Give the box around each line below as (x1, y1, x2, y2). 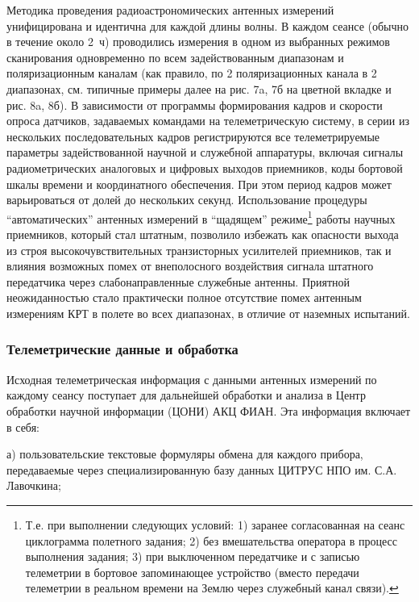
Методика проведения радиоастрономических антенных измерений (6, 2, 334, 18)
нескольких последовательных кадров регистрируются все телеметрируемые (6, 128, 380, 144)
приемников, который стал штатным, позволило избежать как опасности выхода (6, 225, 399, 242)
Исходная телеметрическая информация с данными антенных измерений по (6, 370, 377, 387)
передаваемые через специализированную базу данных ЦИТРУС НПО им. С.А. (6, 461, 397, 478)
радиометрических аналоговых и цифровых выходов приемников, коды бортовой (6, 159, 403, 176)
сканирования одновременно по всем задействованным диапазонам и (6, 48, 344, 65)
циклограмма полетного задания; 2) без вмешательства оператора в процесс (25, 532, 397, 549)
